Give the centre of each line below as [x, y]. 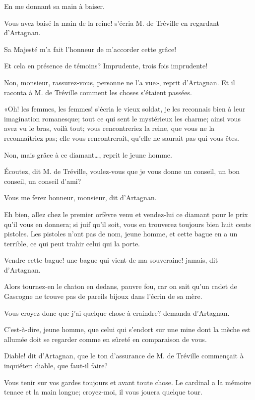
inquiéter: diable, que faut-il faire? [56, 366]
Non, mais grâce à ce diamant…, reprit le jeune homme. [88, 154]
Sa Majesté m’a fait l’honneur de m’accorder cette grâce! [90, 49]
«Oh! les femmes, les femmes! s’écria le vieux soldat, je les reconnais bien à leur [125, 109]
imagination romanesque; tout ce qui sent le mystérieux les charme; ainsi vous [122, 118]
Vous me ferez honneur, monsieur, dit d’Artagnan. [80, 198]
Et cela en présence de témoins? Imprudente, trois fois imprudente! [106, 66]
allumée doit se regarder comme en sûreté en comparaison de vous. [105, 339]
